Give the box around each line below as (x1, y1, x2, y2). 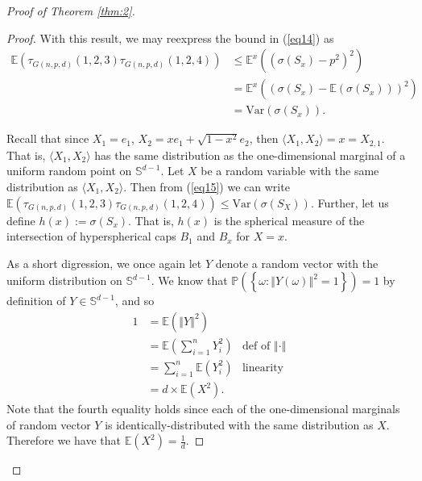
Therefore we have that (6, 432, 122, 449)
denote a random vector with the (215, 254, 379, 271)
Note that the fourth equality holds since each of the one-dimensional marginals (6, 400, 400, 417)
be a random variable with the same (201, 162, 379, 179)
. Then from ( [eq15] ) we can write (123, 178, 290, 194)
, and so (114, 292, 155, 309)
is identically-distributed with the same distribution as (105, 416, 374, 433)
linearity (242, 362, 283, 374)
